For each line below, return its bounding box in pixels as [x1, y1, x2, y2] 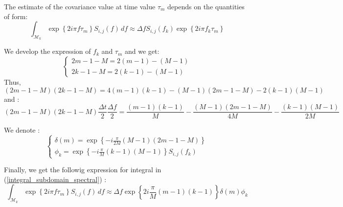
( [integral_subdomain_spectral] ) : [4, 174, 107, 184]
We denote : [4, 125, 40, 135]
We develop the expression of [4, 46, 91, 56]
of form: [4, 11, 28, 21]
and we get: [125, 46, 160, 56]
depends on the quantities [167, 1, 245, 11]
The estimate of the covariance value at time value [4, 1, 156, 11]
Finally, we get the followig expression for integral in [4, 164, 161, 175]
